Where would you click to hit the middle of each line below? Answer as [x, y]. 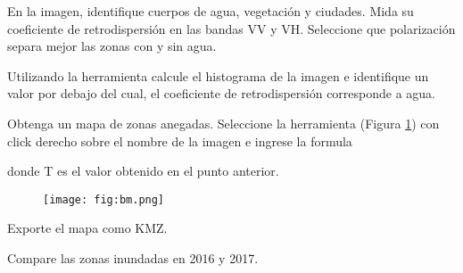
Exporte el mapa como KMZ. [87, 228]
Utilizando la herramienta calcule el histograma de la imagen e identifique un [218, 75]
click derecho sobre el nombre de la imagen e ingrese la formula [180, 141]
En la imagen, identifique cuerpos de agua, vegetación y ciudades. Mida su [211, 11]
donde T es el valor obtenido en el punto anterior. [143, 171]
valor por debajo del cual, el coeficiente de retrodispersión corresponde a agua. [222, 93]
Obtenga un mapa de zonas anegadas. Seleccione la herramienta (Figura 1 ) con [223, 123]
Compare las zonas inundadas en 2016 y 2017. [133, 258]
